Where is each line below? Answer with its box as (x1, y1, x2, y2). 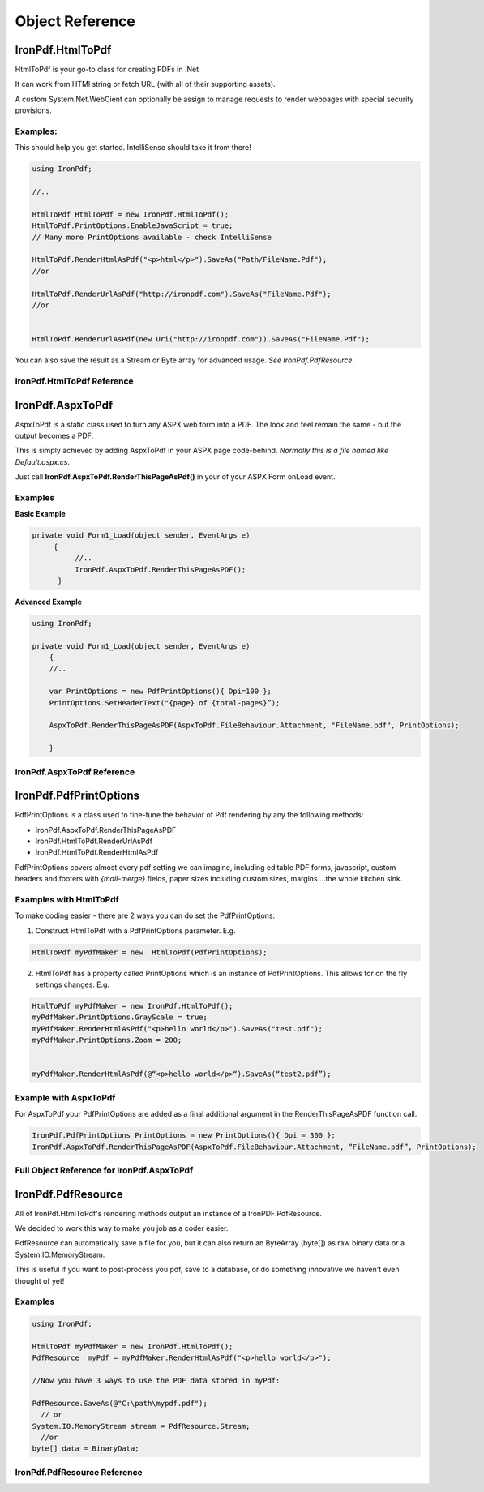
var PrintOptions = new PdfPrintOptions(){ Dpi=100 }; (49, 687, 272, 697)
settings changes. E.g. (35, 980, 109, 989)
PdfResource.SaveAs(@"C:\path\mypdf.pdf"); (32, 1399, 208, 1408)
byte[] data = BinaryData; (32, 1444, 139, 1453)
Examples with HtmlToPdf (15, 894, 119, 905)
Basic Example (15, 509, 66, 519)
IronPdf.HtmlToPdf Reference (15, 375, 134, 387)
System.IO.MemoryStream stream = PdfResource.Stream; (32, 1421, 251, 1430)
